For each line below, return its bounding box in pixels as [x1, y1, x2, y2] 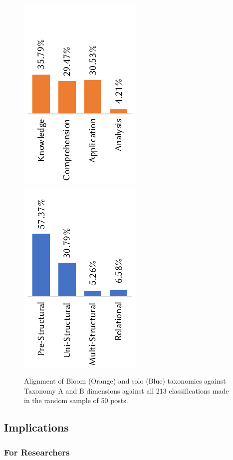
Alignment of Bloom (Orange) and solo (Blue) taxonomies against [24, 376, 226, 386]
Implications [4, 420, 69, 435]
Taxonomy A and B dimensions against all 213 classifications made [24, 385, 229, 396]
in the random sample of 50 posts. [24, 395, 128, 406]
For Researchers [4, 446, 70, 458]
